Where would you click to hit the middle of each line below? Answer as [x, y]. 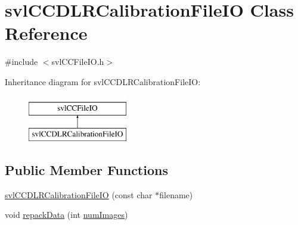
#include [21, 62]
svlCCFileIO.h [78, 62]
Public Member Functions [86, 170]
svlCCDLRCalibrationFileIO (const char [79, 194]
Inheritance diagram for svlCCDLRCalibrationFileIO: [103, 81]
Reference [46, 33]
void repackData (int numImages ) [66, 215]
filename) [176, 194]
